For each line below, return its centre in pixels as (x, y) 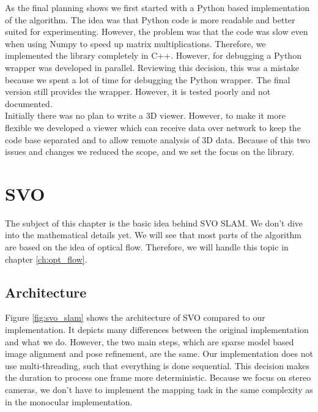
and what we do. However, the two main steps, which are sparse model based (150, 341)
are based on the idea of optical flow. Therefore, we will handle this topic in (147, 247)
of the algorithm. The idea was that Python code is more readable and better (150, 19)
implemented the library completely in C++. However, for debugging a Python (153, 55)
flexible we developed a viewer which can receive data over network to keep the (153, 127)
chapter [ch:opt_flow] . (46, 259)
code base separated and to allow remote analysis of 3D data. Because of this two (158, 139)
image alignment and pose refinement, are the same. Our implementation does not (159, 354)
